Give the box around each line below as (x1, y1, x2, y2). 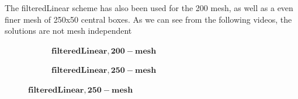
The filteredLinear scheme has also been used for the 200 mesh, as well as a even (5, 2, 293, 13)
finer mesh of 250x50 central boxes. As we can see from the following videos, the (5, 13, 292, 25)
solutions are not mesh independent (5, 24, 132, 37)
